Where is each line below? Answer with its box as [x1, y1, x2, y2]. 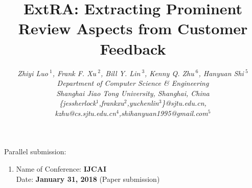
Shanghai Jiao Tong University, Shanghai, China [56, 87, 210, 98]
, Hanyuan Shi [198, 67, 244, 78]
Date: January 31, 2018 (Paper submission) [16, 173, 160, 184]
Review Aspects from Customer [18, 18, 248, 39]
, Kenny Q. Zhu [145, 67, 194, 78]
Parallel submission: [4, 146, 66, 157]
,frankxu [99, 98, 124, 108]
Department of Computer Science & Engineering [57, 78, 209, 88]
